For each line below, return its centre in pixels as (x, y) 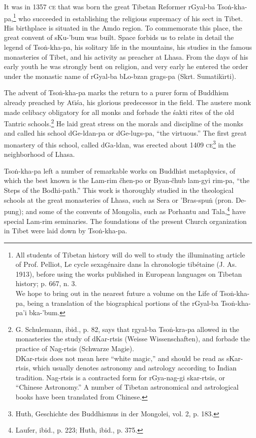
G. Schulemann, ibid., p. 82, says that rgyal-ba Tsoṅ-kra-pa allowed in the (127, 329)
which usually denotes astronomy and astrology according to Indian (135, 368)
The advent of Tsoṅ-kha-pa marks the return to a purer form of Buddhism (116, 92)
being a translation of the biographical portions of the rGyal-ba (123, 303)
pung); (14, 211)
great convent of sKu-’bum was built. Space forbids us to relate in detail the (119, 37)
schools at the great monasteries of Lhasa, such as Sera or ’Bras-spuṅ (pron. (119, 200)
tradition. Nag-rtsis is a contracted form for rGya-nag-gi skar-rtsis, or (120, 377)
